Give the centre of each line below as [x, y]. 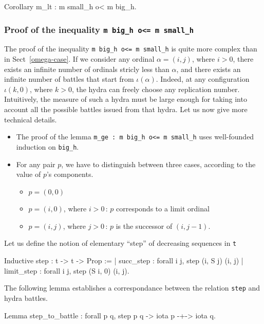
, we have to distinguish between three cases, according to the [158, 164]
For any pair [36, 164]
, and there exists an [209, 69]
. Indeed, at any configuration [203, 79]
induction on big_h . [48, 146]
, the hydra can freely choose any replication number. [156, 89]
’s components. [70, 174]
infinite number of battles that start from [69, 79]
